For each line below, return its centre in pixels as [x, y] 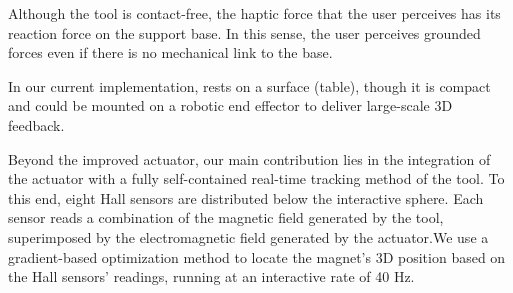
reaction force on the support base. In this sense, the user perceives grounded [244, 32]
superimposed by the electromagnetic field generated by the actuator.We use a [248, 236]
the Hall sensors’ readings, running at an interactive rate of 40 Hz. [211, 276]
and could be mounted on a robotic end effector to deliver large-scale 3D [230, 105]
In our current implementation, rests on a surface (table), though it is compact [249, 85]
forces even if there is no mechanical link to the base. [170, 52]
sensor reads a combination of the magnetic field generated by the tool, [226, 217]
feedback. [36, 124]
